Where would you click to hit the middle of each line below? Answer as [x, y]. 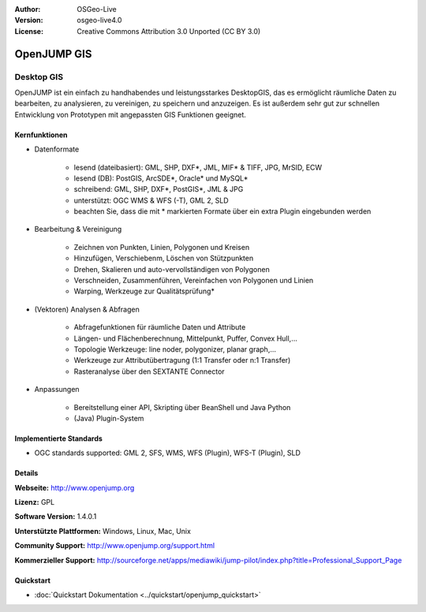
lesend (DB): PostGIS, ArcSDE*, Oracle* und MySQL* [161, 178]
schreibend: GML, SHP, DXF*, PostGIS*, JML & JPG [159, 189]
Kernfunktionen [41, 135]
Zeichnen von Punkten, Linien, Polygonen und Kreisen [162, 247]
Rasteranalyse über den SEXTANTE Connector [149, 371]
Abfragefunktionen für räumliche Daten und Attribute [160, 327]
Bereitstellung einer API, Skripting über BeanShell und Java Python [182, 407]
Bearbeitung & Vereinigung [78, 229]
